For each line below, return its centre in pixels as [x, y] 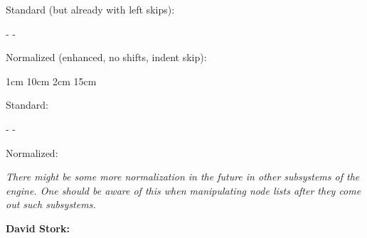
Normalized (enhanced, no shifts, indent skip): [106, 57]
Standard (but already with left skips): [90, 9]
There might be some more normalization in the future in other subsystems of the [183, 177]
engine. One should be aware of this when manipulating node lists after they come [183, 190]
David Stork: [38, 228]
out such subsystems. [51, 204]
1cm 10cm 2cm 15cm [51, 81]
